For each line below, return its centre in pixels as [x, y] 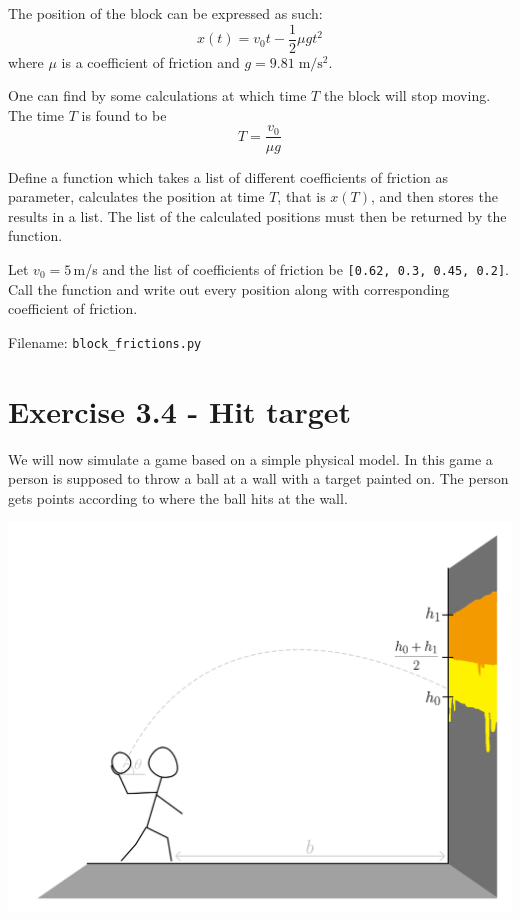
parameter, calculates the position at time [136, 196]
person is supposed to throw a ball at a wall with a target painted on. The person [258, 478]
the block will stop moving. [407, 95]
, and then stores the [434, 196]
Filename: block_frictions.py [105, 341]
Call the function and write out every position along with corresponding [229, 288]
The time [36, 114]
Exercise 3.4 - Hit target [180, 410]
